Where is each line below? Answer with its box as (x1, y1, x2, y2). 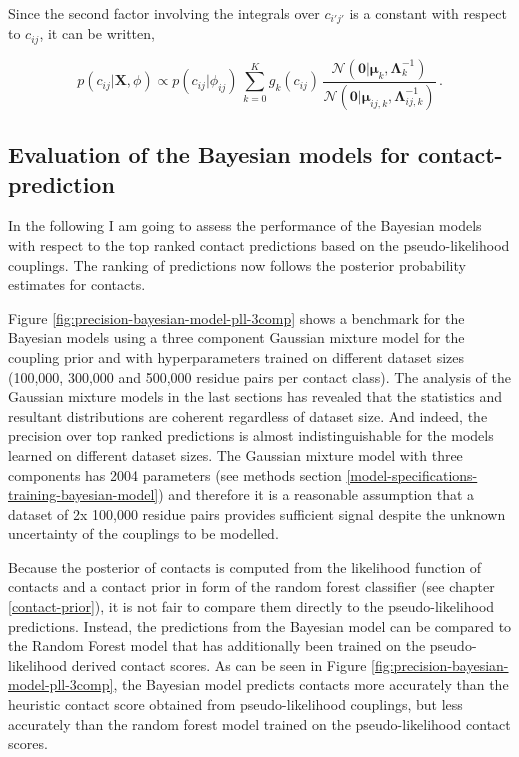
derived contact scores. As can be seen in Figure (71, 654, 367, 675)
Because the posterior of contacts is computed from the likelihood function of (8, 556, 482, 577)
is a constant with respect (349, 3, 507, 23)
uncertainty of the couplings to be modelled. (8, 523, 279, 544)
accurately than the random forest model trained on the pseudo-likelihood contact (8, 713, 511, 734)
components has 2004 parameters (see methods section (8, 464, 342, 485)
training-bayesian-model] (8, 484, 159, 505)
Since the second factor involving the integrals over (8, 3, 320, 23)
